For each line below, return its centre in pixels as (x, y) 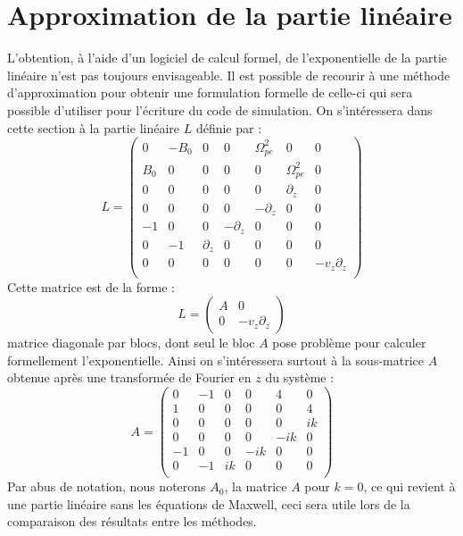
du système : (300, 377)
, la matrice (256, 486)
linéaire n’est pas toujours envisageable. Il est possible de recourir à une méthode (229, 75)
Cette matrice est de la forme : (91, 286)
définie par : (229, 127)
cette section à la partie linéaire (94, 127)
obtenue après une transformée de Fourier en (129, 377)
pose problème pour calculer (349, 343)
